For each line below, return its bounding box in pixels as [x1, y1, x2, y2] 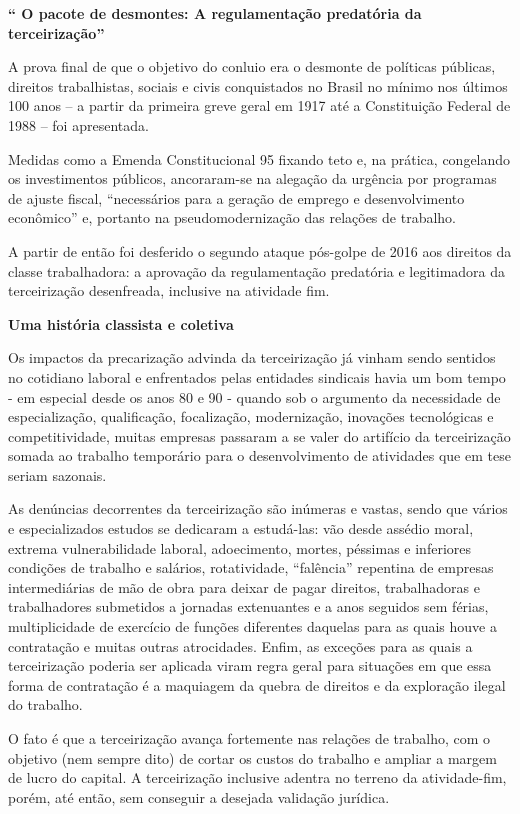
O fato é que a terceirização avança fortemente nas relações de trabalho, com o [8, 728, 491, 748]
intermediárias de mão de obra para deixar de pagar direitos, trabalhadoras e [8, 576, 480, 597]
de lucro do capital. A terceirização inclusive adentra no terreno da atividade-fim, [8, 767, 507, 788]
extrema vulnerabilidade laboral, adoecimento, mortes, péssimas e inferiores [8, 537, 472, 558]
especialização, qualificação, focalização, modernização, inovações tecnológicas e [8, 406, 494, 427]
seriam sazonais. [8, 464, 107, 485]
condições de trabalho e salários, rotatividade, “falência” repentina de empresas [8, 557, 494, 578]
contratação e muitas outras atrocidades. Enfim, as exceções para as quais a [8, 635, 473, 656]
